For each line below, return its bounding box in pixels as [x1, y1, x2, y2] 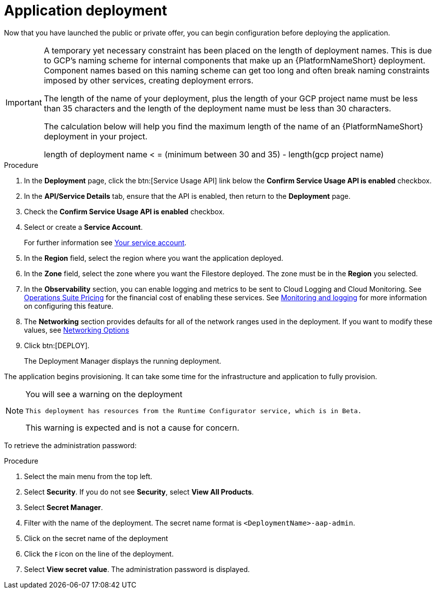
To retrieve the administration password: [4, 441, 137, 450]
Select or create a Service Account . [24, 222, 143, 231]
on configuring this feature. [24, 301, 113, 310]
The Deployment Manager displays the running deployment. [24, 356, 221, 365]
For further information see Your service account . [24, 238, 187, 247]
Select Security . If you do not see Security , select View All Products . [24, 487, 254, 496]
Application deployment [4, 2, 167, 19]
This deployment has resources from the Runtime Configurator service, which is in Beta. [25, 407, 362, 415]
